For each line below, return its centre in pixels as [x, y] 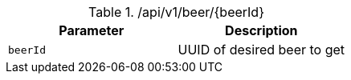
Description [261, 30]
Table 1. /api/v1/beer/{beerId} [176, 12]
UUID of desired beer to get [261, 50]
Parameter [92, 30]
